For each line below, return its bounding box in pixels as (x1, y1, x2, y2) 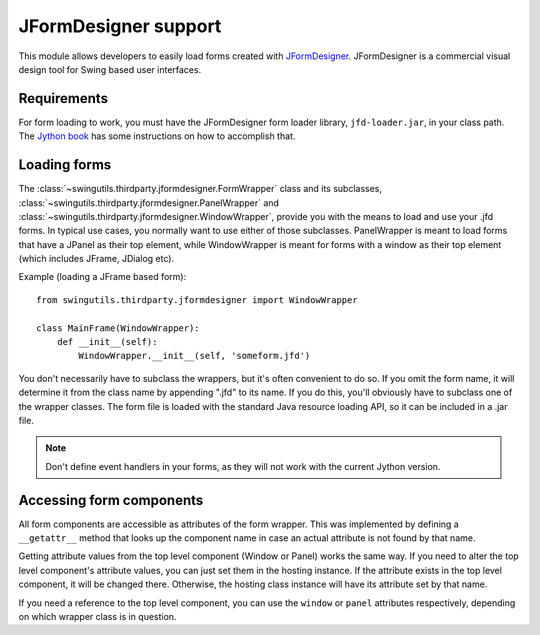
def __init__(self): (56, 336, 158, 348)
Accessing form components (18, 491, 204, 509)
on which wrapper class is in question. (18, 611, 177, 623)
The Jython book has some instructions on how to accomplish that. (18, 130, 296, 142)
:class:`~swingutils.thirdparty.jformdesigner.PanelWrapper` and (18, 196, 280, 209)
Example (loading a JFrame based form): (18, 271, 187, 283)
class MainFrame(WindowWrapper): (36, 322, 200, 334)
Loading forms (18, 156, 112, 174)
